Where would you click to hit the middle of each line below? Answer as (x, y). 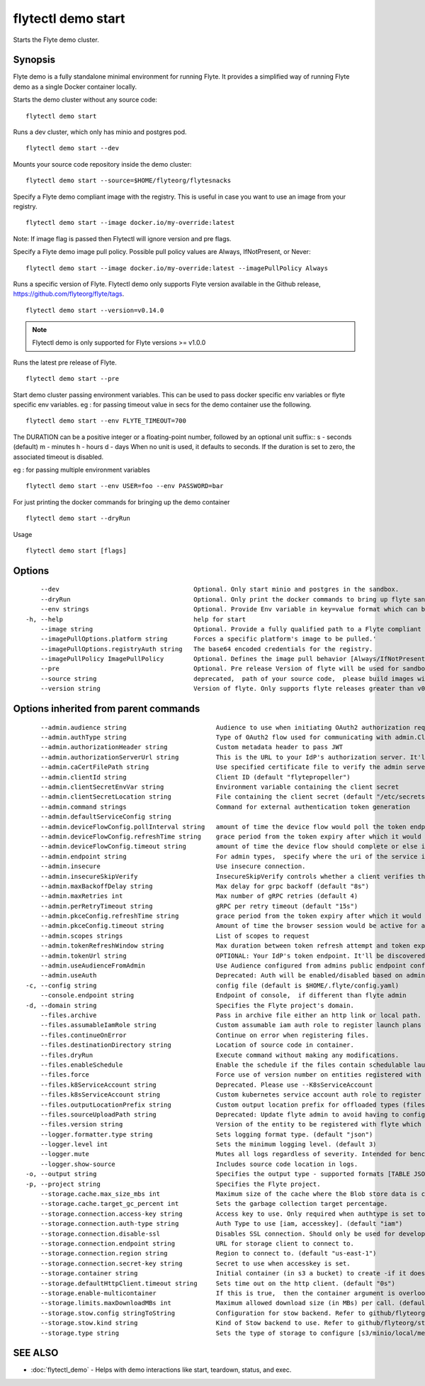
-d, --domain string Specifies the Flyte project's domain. (190, 1005)
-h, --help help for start (136, 619)
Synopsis (34, 60)
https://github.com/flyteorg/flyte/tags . (69, 294)
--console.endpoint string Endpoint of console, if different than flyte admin (223, 996)
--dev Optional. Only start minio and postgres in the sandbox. (220, 589)
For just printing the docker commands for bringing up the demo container (121, 502)
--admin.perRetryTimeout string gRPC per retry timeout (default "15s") (199, 906)
